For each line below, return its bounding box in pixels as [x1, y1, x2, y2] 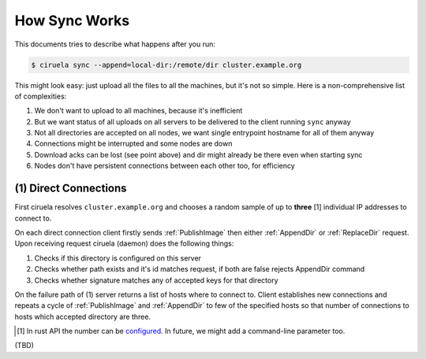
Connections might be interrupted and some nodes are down [34, 139, 233, 149]
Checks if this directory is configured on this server [34, 253, 201, 263]
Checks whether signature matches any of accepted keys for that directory [34, 276, 279, 285]
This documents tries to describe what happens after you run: [14, 39, 216, 49]
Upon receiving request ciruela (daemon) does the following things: [14, 239, 234, 248]
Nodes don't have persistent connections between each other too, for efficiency [34, 161, 295, 171]
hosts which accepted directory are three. [14, 312, 151, 321]
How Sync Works [14, 12, 130, 29]
